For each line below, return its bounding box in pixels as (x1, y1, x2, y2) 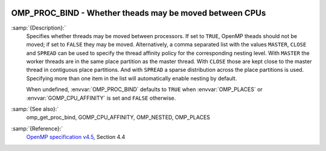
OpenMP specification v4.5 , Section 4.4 (26, 133, 126, 141)
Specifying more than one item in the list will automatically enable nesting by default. (26, 74, 237, 82)
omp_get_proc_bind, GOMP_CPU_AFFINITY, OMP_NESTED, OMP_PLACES (26, 114, 211, 121)
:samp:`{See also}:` (11, 106, 59, 113)
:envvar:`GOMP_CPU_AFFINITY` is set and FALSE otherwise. (26, 94, 176, 101)
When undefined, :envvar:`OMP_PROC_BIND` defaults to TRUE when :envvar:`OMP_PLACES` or (26, 86, 263, 93)
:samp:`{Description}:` (11, 24, 66, 31)
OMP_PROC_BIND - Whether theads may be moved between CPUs (11, 8, 266, 18)
